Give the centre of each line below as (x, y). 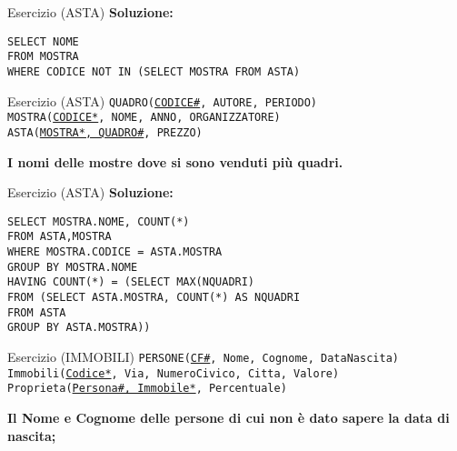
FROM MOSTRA (43, 57)
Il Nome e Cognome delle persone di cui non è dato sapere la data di (228, 417)
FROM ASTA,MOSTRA (60, 237)
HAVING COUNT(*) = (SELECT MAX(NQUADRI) (131, 282)
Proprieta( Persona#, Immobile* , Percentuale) (147, 389)
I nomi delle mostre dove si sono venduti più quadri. (175, 161)
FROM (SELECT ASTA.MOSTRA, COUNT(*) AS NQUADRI (154, 297)
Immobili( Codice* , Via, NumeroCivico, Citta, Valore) (174, 373)
